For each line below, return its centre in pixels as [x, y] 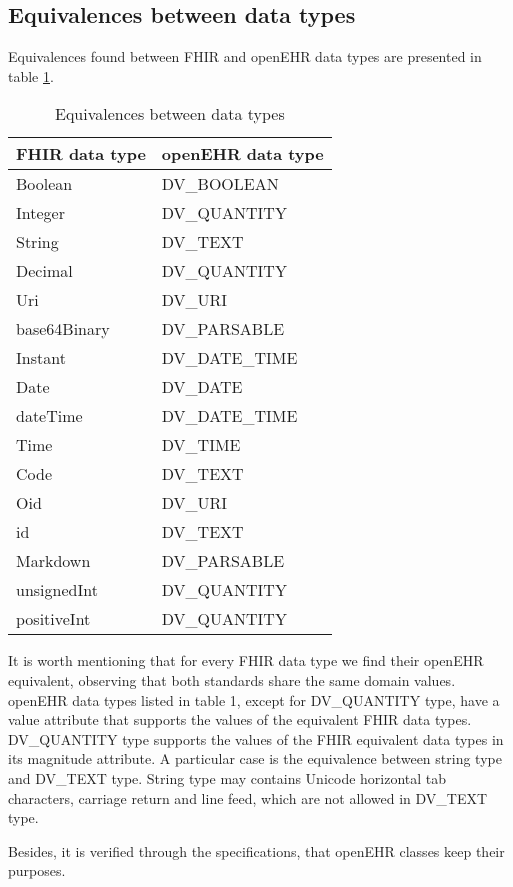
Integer [40, 213]
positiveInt [53, 619]
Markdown [53, 561]
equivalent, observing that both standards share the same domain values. [232, 679]
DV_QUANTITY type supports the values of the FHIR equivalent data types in [256, 738]
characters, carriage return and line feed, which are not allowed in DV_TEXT [248, 797]
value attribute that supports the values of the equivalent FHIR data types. [240, 719]
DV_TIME [201, 445]
